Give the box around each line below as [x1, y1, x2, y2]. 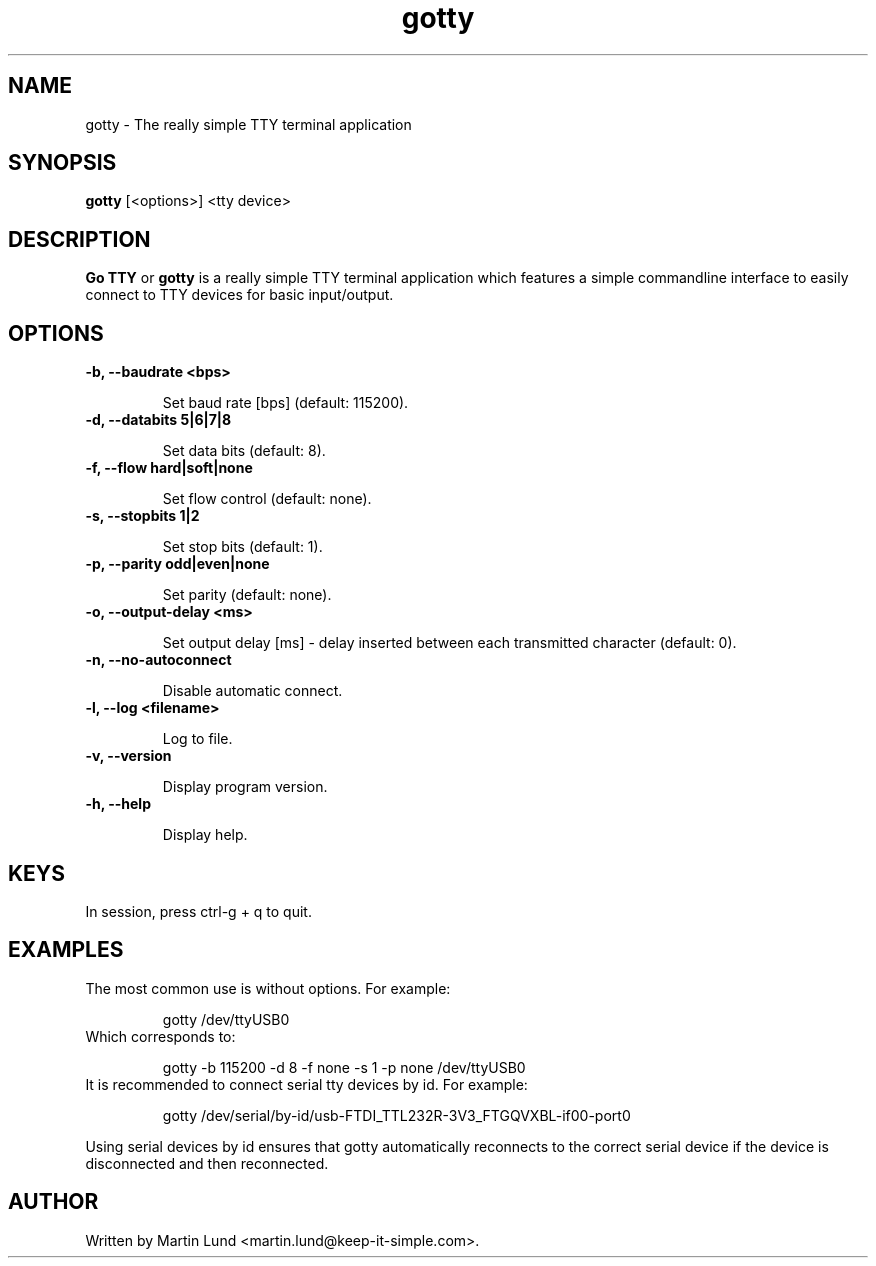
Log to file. [162, 730, 233, 748]
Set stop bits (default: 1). [162, 538, 323, 556]
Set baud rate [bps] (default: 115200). [162, 394, 409, 412]
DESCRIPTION [8, 226, 151, 252]
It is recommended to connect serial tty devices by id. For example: [85, 1075, 528, 1093]
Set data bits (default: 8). [162, 442, 326, 460]
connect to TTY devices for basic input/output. [85, 286, 394, 304]
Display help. [162, 826, 248, 844]
